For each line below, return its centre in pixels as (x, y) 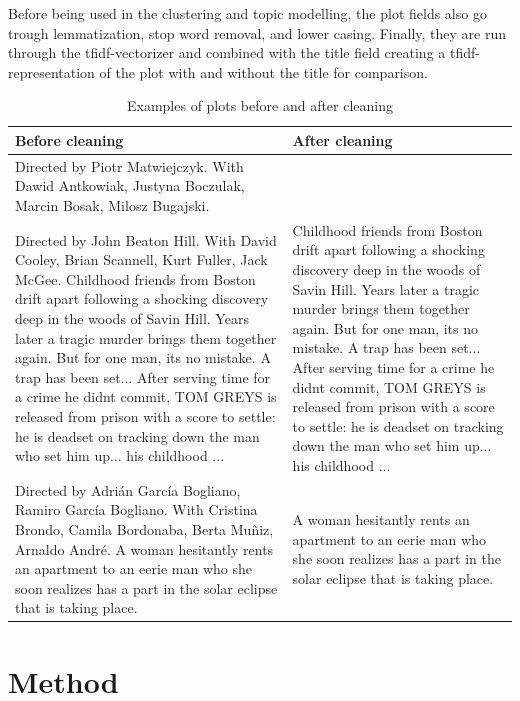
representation (51, 71)
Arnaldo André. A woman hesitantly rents (144, 548)
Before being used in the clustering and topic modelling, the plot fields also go (247, 13)
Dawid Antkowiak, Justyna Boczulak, (130, 185)
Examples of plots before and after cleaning (260, 105)
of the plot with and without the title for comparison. (263, 71)
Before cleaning (69, 139)
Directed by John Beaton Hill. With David (146, 239)
